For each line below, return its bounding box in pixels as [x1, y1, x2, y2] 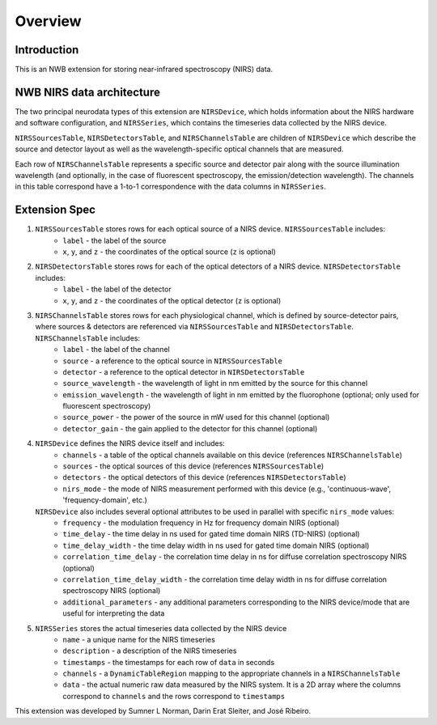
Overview [15, 12, 82, 30]
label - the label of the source [62, 235, 167, 245]
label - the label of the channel [62, 345, 170, 354]
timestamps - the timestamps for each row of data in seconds [62, 657, 275, 667]
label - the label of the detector [62, 284, 172, 295]
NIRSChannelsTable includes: [35, 333, 141, 343]
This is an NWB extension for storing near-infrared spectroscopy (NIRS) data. [15, 65, 274, 74]
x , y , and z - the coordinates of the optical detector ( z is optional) [62, 295, 282, 305]
